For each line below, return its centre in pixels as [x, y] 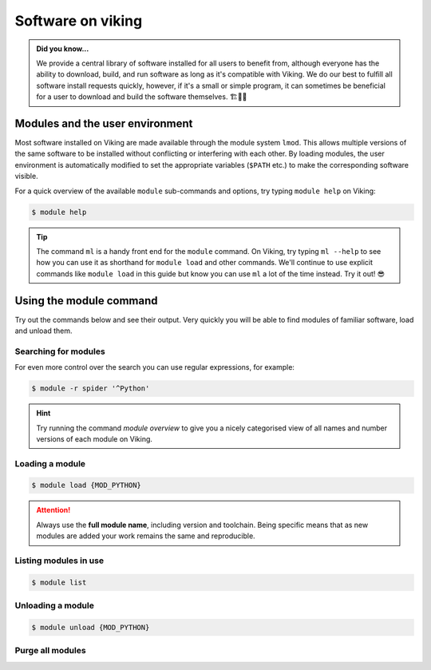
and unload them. [43, 331]
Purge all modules [51, 651]
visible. [27, 176]
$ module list [59, 582]
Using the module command [87, 301]
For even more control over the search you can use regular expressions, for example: [155, 367]
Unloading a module [55, 605]
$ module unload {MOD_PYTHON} [91, 627]
